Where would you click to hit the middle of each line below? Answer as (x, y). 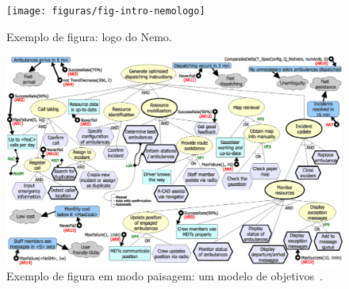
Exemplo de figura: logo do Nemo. (89, 36)
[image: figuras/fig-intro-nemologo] (106, 11)
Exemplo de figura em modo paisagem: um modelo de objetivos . (165, 276)
